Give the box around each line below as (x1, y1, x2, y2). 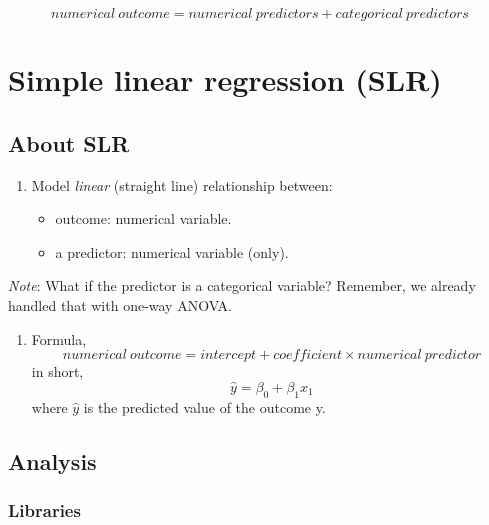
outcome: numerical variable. (55, 208, 232, 229)
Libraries (8, 498, 81, 523)
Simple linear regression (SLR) (8, 59, 442, 100)
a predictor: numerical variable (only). (55, 241, 289, 262)
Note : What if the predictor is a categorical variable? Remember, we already (8, 275, 476, 296)
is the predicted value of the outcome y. (83, 396, 326, 417)
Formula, (31, 328, 87, 349)
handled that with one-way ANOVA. (8, 294, 233, 315)
